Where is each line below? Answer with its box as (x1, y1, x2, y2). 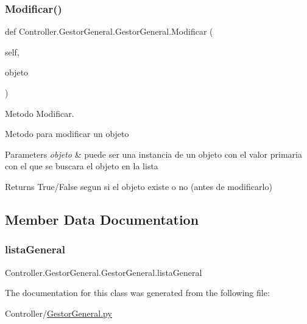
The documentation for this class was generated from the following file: (5, 286, 270, 299)
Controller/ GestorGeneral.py (5, 306, 112, 319)
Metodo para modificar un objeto (5, 127, 129, 140)
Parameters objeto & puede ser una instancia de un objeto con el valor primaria (5, 147, 302, 160)
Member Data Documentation (5, 210, 199, 228)
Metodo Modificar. (5, 107, 74, 119)
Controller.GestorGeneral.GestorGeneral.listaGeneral (5, 266, 202, 278)
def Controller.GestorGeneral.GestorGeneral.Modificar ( (5, 25, 213, 38)
